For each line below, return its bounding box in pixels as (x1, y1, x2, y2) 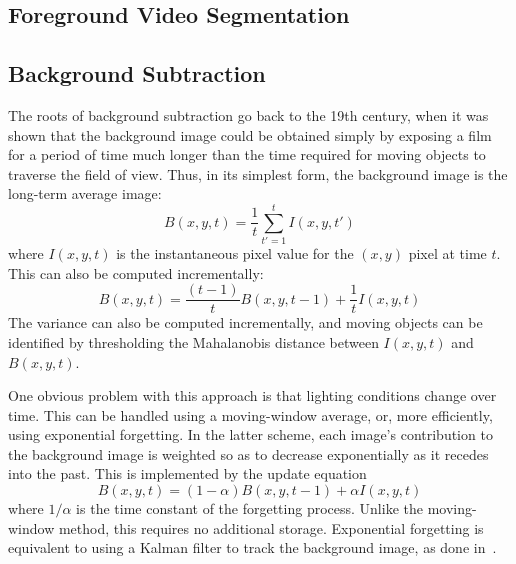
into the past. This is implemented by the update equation (8, 463, 367, 484)
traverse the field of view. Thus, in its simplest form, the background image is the (8, 163, 508, 184)
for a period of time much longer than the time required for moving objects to (8, 144, 486, 165)
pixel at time (408, 243, 487, 264)
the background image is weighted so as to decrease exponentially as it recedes (8, 443, 489, 464)
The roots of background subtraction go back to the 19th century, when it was (8, 104, 489, 125)
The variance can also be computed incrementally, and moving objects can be (8, 312, 483, 333)
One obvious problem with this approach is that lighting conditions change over (8, 385, 497, 406)
